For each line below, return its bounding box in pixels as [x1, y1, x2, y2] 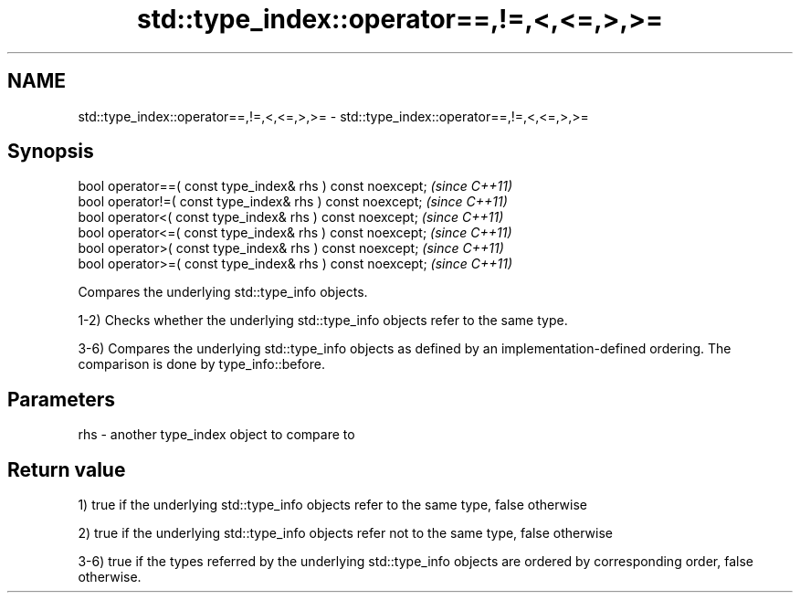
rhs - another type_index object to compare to [78, 426, 355, 443]
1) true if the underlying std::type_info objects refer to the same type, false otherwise [78, 497, 587, 513]
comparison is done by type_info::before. [78, 356, 325, 373]
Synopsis [7, 140, 94, 163]
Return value [7, 458, 126, 481]
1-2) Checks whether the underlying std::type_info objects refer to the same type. [78, 312, 568, 329]
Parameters [7, 387, 115, 411]
